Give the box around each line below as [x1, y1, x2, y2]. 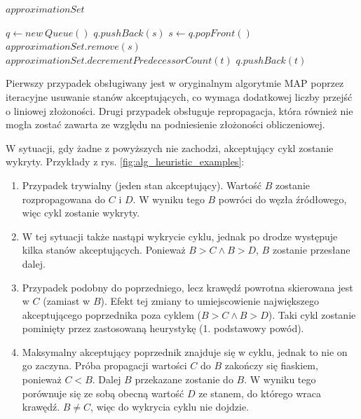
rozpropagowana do [22, 191, 106, 206]
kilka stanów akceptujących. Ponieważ [22, 242, 186, 257]
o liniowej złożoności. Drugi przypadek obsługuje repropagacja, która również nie [6, 103, 353, 118]
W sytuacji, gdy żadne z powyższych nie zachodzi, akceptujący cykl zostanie [6, 140, 334, 155]
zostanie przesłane [272, 242, 350, 257]
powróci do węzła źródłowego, [218, 191, 347, 206]
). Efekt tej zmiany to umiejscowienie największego [100, 294, 319, 308]
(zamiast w [43, 294, 90, 308]
